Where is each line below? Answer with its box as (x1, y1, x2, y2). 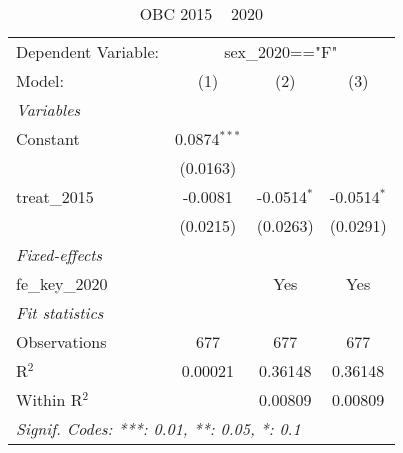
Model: (16, 69, 65, 92)
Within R (16, 388, 83, 411)
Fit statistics (16, 301, 104, 324)
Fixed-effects (16, 243, 103, 266)
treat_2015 (16, 185, 94, 208)
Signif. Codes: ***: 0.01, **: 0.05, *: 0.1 (16, 417, 301, 440)
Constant (16, 127, 80, 150)
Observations (16, 330, 107, 353)
